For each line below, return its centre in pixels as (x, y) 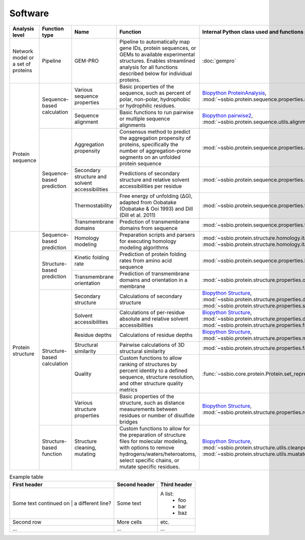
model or (23, 58)
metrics (129, 389)
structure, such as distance (152, 403)
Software (29, 13)
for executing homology (148, 241)
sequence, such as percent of (155, 93)
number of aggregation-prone (155, 151)
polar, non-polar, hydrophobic (155, 99)
